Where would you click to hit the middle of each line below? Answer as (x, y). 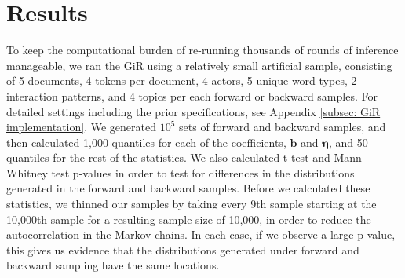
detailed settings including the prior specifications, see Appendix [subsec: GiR (193, 111)
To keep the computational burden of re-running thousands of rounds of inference (202, 50)
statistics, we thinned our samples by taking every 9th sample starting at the (192, 204)
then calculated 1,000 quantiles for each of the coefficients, (146, 142)
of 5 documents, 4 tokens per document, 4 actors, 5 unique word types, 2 (182, 80)
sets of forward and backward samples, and (283, 127)
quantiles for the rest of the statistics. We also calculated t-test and (168, 157)
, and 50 (348, 142)
